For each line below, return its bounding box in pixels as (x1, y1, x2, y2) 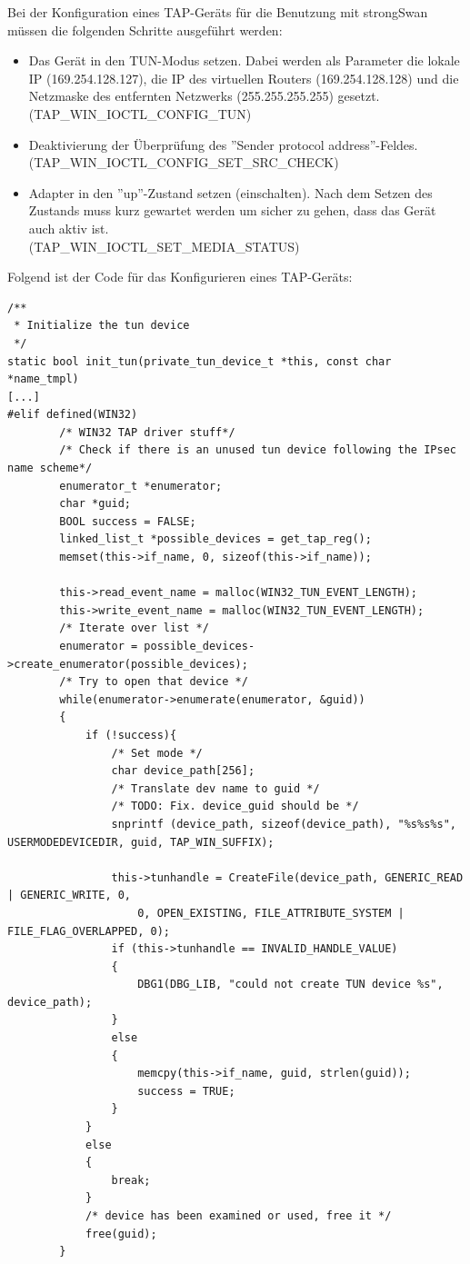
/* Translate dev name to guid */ (111, 781, 320, 795)
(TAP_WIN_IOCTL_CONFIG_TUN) (28, 104, 252, 123)
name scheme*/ (7, 462, 93, 475)
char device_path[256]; (111, 764, 255, 778)
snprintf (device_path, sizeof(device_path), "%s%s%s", (111, 817, 456, 831)
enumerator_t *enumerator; (59, 479, 223, 493)
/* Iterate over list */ (59, 622, 209, 635)
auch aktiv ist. (28, 218, 109, 237)
